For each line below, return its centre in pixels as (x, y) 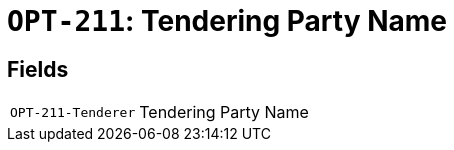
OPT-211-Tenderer (73, 112)
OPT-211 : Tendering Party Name (227, 21)
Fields (38, 69)
